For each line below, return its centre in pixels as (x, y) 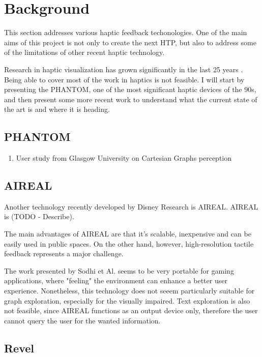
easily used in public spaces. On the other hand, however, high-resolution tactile (129, 243)
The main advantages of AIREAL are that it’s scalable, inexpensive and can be (128, 234)
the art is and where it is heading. (57, 109)
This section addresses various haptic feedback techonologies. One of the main (126, 32)
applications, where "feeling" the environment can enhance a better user (116, 280)
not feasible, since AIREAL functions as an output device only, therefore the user (131, 310)
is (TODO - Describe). (39, 216)
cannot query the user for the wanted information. (82, 320)
